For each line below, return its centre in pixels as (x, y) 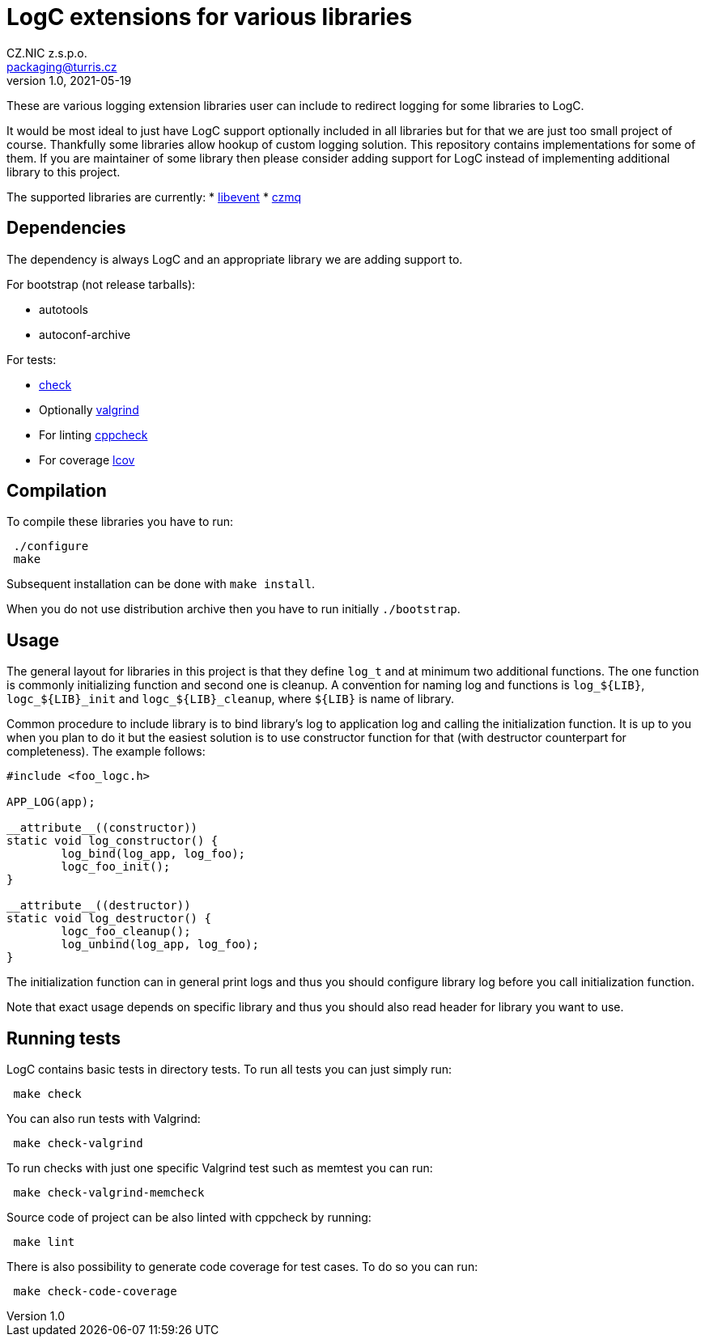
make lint (44, 1242)
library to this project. (64, 172)
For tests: (32, 359)
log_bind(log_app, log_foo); (153, 854)
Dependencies (66, 228)
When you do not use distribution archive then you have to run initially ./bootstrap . (234, 609)
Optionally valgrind (89, 409)
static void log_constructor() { (113, 841)
